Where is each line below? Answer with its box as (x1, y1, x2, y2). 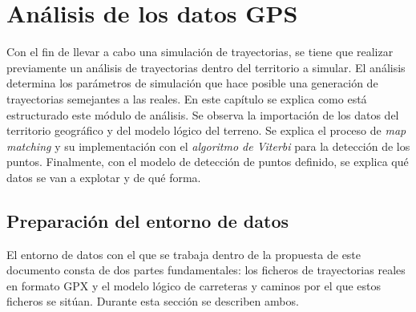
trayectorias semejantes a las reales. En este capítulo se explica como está (6, 90, 367, 107)
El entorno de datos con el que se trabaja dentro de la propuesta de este (6, 245, 361, 262)
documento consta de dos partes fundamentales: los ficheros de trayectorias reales (6, 261, 406, 278)
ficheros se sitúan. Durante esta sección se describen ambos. (6, 293, 299, 310)
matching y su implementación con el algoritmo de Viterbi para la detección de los (6, 137, 410, 154)
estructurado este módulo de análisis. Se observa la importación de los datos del (6, 106, 399, 123)
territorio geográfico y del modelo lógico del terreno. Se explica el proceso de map (6, 122, 406, 139)
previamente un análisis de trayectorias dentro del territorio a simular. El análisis (6, 59, 406, 75)
